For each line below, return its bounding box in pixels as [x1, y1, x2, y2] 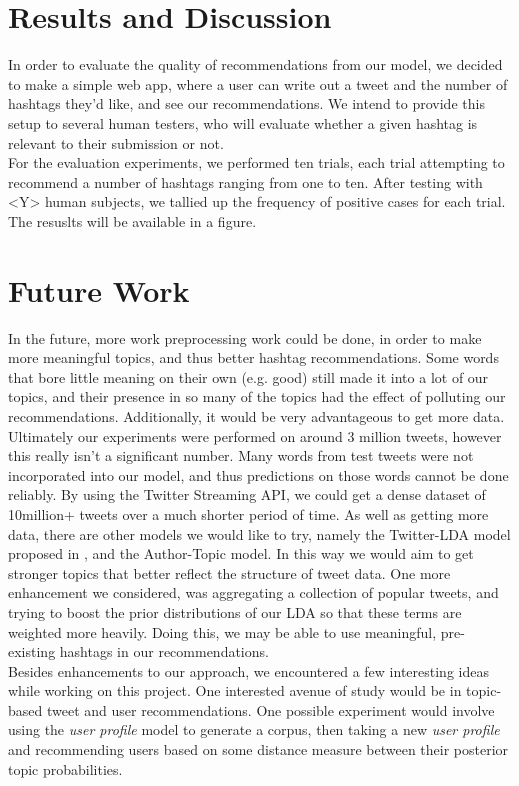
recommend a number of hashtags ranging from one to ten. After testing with [8, 171, 483, 192]
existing [8, 641, 56, 662]
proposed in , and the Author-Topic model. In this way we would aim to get [8, 543, 474, 564]
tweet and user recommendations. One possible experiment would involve [46, 699, 495, 720]
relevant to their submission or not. [8, 132, 224, 153]
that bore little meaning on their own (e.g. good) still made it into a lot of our [8, 366, 489, 387]
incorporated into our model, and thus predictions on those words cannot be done [8, 464, 509, 485]
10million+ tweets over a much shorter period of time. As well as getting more [8, 503, 489, 524]
